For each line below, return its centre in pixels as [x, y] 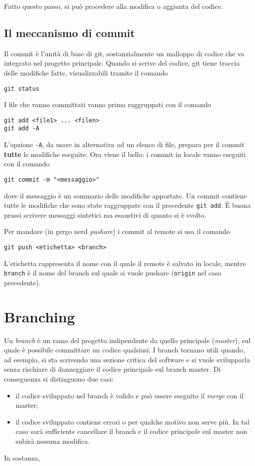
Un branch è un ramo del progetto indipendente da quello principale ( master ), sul [127, 340]
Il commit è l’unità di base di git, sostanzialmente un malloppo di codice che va [124, 53]
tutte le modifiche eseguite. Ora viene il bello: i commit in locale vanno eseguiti [125, 154]
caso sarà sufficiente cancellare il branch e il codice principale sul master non [131, 431]
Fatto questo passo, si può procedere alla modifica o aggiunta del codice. [113, 6]
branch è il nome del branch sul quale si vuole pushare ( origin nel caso [113, 273]
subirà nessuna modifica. [53, 441]
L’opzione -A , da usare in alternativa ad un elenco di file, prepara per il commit [124, 144]
